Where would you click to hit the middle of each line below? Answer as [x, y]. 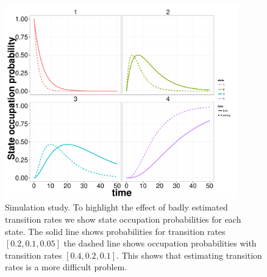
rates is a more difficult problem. [66, 267]
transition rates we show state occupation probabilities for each [123, 219]
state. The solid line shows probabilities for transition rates [115, 231]
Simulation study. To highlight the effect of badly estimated [116, 207]
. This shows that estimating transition [189, 255]
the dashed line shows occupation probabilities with [160, 243]
